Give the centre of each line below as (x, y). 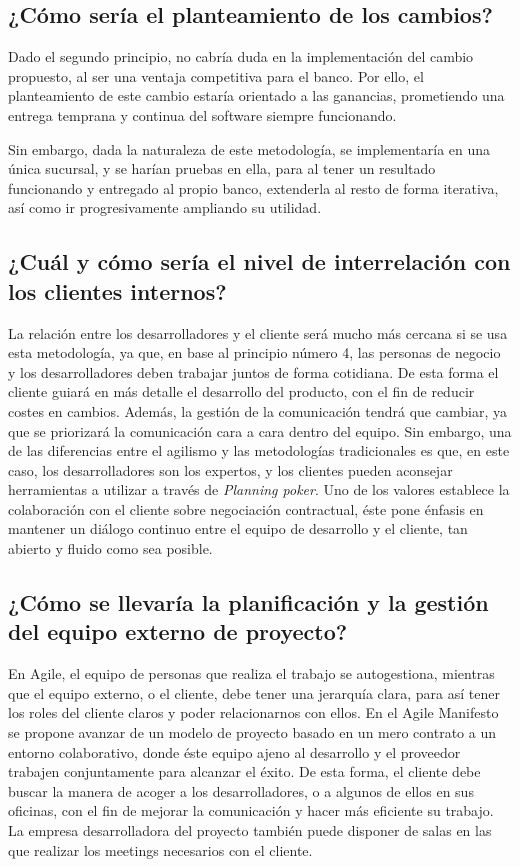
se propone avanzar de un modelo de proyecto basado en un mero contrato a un (252, 732)
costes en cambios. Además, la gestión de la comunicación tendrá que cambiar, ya (257, 410)
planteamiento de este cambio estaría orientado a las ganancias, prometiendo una (256, 95)
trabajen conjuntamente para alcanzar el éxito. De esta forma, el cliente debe (244, 771)
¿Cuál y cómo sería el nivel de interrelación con (259, 261)
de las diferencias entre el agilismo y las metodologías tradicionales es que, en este (259, 450)
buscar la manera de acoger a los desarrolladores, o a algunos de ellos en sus (241, 790)
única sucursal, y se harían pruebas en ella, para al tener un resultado (222, 168)
